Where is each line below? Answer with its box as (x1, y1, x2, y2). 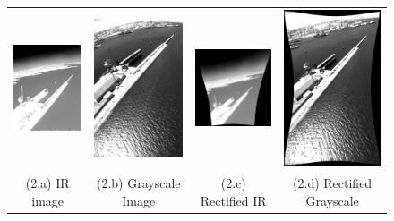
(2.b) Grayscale (97, 174, 181, 192)
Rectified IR (200, 191, 267, 209)
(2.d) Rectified (293, 174, 373, 192)
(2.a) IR (25, 174, 70, 192)
